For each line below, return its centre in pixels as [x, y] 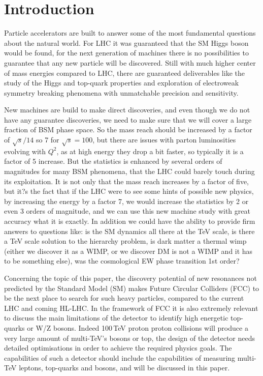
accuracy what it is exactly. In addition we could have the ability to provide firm [130, 221]
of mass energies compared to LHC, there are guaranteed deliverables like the [124, 73]
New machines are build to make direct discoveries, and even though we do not [127, 110]
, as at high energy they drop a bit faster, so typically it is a [150, 151]
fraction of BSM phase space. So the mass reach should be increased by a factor [128, 129]
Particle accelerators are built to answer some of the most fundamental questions [130, 33]
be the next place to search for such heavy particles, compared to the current [124, 298]
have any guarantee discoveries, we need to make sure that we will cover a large [128, 119]
